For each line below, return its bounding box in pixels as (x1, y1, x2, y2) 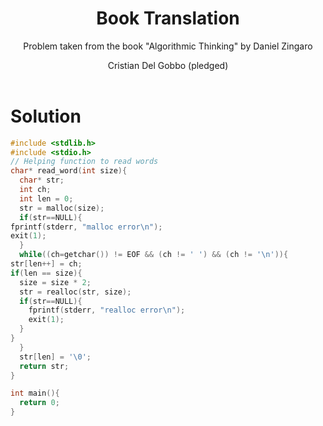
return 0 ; (19, 398, 60, 408)
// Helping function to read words (10, 157, 159, 167)
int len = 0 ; (19, 193, 74, 204)
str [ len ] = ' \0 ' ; (19, 352, 92, 362)
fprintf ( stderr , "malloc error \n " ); (10, 222, 163, 232)
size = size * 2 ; (19, 277, 92, 287)
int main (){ (10, 388, 60, 399)
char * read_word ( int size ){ (10, 166, 128, 176)
